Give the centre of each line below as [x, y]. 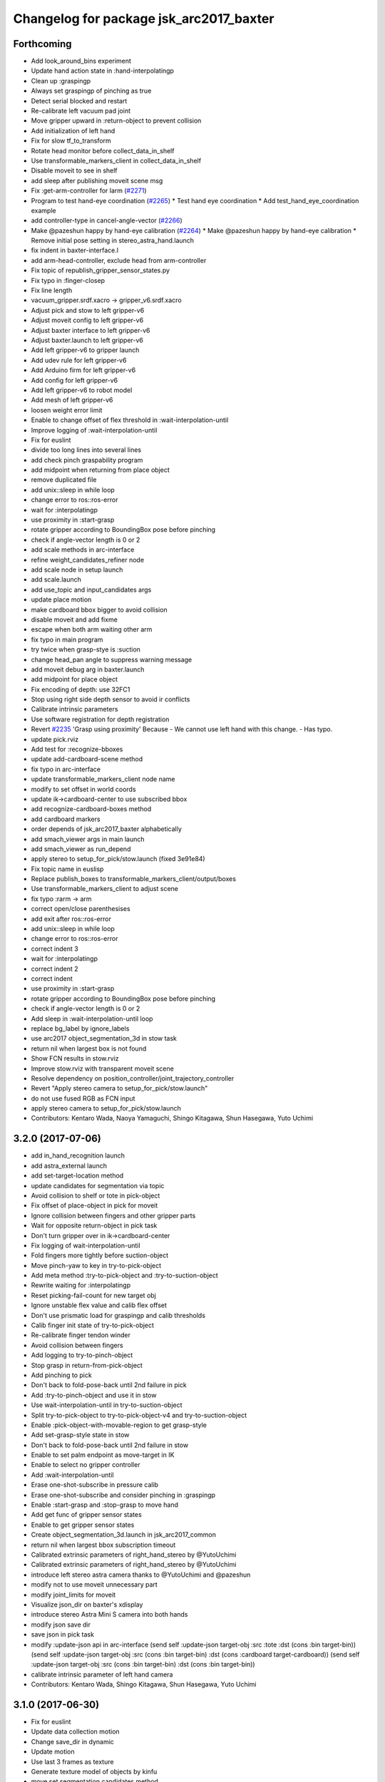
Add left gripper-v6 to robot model [82, 390]
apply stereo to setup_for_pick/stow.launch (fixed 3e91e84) [118, 859]
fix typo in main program [67, 639]
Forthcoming [42, 44]
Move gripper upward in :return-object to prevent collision [116, 120]
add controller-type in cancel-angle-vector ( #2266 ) [107, 220]
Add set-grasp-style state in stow [80, 1435]
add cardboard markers [66, 819]
